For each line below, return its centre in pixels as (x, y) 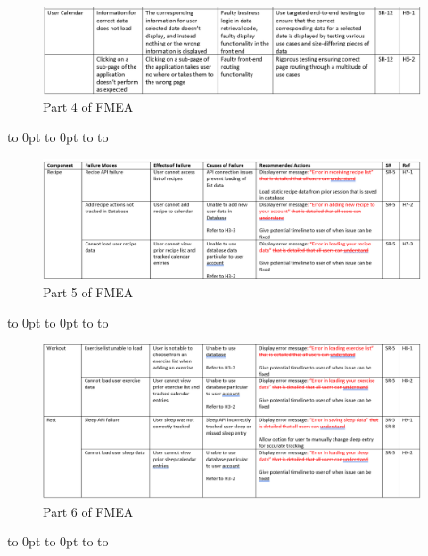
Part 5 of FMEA (88, 291)
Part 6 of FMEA (88, 511)
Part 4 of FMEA (88, 107)
